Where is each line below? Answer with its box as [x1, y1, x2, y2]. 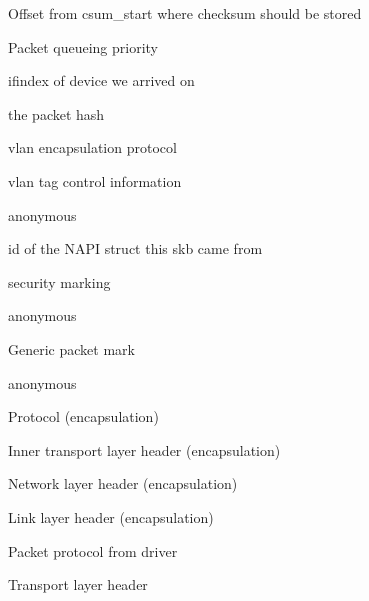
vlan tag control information [8, 170, 182, 191]
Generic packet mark [8, 338, 135, 359]
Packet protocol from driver [8, 540, 178, 561]
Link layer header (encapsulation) [8, 506, 214, 527]
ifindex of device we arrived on [8, 70, 195, 91]
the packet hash [8, 103, 105, 124]
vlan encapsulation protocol [8, 137, 177, 158]
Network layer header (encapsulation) [8, 473, 238, 494]
